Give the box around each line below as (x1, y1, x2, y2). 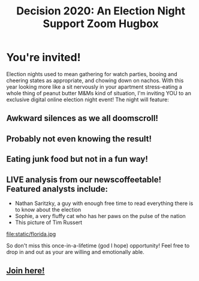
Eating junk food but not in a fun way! (6, 154, 149, 164)
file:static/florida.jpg (6, 230, 56, 237)
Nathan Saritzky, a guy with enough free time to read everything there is (14, 200, 194, 207)
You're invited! (6, 51, 81, 64)
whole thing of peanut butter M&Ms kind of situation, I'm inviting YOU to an (6, 89, 192, 96)
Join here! (6, 265, 45, 276)
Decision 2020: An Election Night (16, 4, 186, 18)
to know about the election (14, 206, 82, 213)
